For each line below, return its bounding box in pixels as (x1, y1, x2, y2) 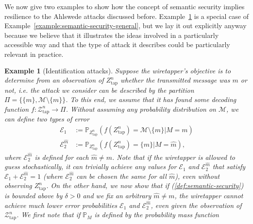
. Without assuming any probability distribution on (66, 103, 216, 114)
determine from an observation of (4, 75, 104, 85)
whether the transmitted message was (120, 75, 230, 85)
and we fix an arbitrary (83, 190, 152, 200)
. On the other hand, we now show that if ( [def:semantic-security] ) (46, 180, 244, 190)
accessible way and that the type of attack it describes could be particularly (4, 39, 230, 50)
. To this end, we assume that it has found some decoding (66, 94, 236, 104)
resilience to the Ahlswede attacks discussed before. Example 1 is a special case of (4, 11, 249, 21)
